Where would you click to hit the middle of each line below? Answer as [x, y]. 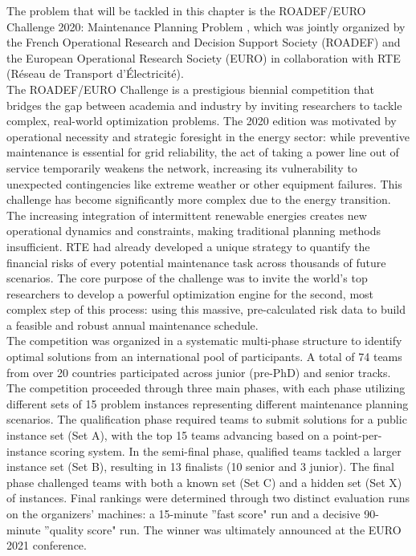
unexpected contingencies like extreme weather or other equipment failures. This [204, 183]
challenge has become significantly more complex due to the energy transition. [199, 199]
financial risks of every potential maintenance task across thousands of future [196, 262]
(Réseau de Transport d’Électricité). [95, 73]
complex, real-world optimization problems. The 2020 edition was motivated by [202, 121]
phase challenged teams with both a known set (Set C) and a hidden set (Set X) [204, 482]
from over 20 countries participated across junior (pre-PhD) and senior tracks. [199, 372]
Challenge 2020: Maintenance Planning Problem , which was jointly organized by [206, 26]
